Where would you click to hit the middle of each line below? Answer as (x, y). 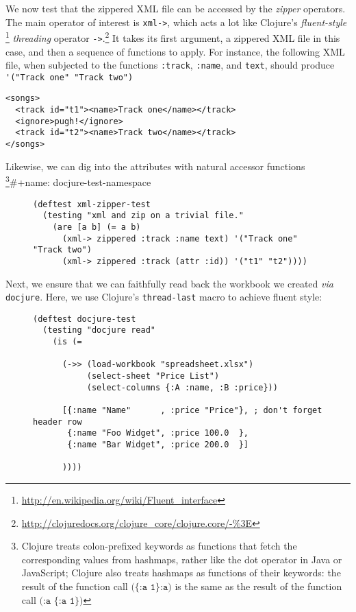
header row (58, 422)
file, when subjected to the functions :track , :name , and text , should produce (170, 65)
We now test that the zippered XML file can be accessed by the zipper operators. (176, 8)
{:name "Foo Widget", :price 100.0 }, (158, 433)
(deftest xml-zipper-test (92, 204)
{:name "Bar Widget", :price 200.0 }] (158, 445)
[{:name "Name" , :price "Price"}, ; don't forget (192, 411)
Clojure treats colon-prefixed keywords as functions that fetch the (159, 546)
